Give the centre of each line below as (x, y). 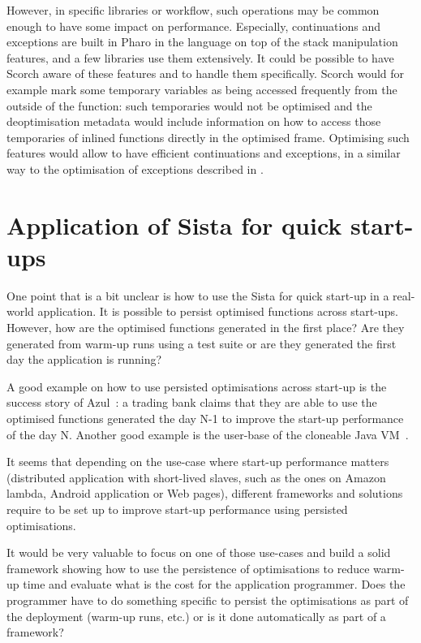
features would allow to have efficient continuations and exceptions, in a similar (204, 153)
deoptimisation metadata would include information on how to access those (194, 121)
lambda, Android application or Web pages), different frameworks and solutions (205, 493)
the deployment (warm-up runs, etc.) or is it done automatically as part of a (196, 616)
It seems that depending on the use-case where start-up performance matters (198, 462)
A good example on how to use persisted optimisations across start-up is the (197, 386)
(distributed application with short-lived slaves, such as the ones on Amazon (196, 477)
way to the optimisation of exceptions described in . (135, 168)
